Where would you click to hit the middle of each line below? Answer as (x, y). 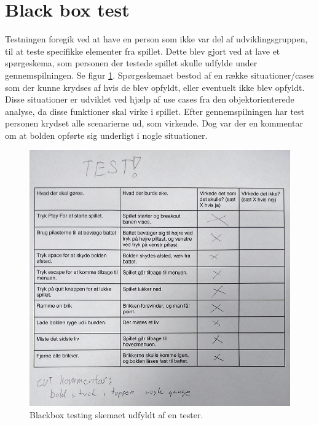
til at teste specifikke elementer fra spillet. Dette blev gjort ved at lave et (143, 51)
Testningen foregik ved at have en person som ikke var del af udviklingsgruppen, (156, 39)
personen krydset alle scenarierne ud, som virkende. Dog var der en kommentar (154, 123)
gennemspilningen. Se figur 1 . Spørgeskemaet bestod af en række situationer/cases (159, 75)
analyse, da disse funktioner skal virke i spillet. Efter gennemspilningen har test (155, 111)
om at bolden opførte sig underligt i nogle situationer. (106, 135)
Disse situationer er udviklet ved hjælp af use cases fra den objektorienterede (150, 99)
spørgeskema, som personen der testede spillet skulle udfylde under (131, 63)
